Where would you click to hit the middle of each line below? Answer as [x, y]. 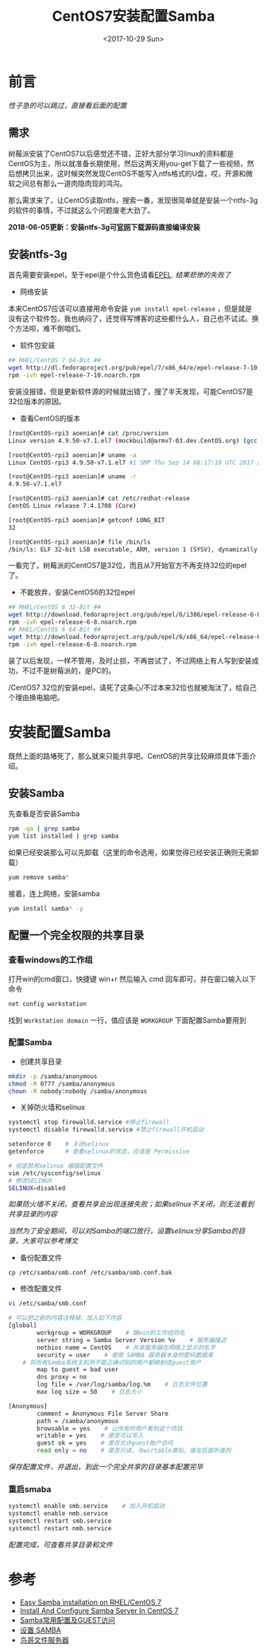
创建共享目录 [41, 1061]
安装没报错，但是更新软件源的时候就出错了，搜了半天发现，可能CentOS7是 [131, 391]
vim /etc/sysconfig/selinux [55, 1173]
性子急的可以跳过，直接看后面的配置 [68, 105]
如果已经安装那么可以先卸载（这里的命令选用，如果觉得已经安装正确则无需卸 [133, 853]
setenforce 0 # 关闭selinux [59, 1144]
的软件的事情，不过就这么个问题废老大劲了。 [81, 210]
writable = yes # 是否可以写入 [90, 1436]
